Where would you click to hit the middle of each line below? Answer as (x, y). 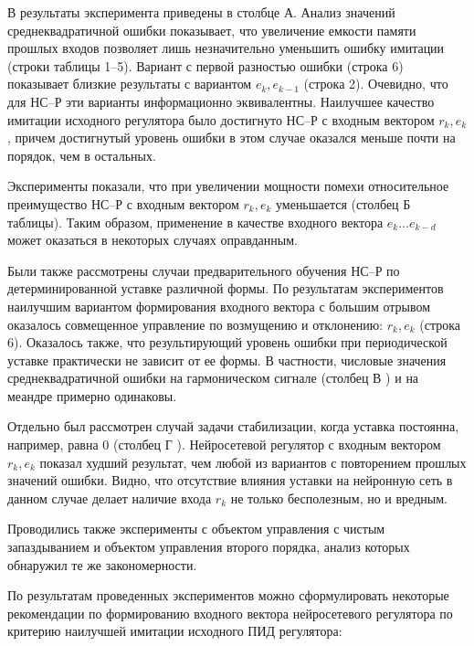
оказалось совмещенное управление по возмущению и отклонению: (195, 324)
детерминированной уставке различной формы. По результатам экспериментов (226, 288)
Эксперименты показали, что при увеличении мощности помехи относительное (228, 186)
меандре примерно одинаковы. (92, 395)
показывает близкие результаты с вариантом (130, 84)
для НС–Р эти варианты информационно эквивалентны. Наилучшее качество (221, 101)
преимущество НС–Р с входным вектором (123, 203)
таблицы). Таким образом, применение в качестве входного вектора (195, 222)
